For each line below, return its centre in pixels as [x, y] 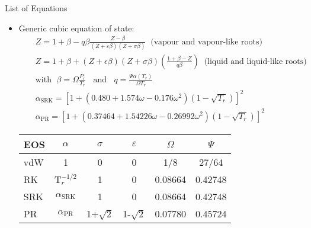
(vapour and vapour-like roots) [207, 42]
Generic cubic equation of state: [76, 28]
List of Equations [36, 8]
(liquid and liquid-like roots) [255, 61]
